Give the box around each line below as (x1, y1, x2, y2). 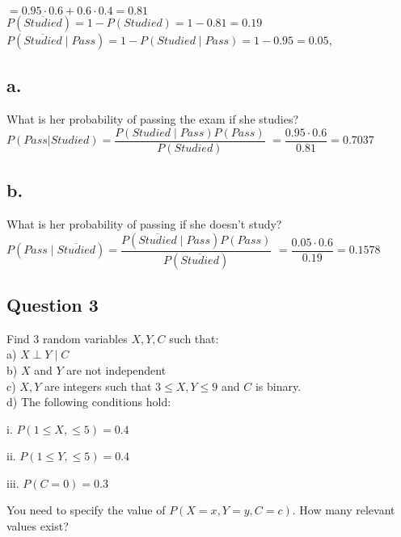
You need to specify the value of (6, 501, 166, 518)
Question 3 (6, 292, 99, 317)
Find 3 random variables (6, 329, 128, 346)
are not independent (66, 361, 167, 378)
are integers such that (44, 377, 152, 394)
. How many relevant (292, 501, 395, 518)
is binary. (255, 377, 302, 394)
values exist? (6, 518, 69, 535)
